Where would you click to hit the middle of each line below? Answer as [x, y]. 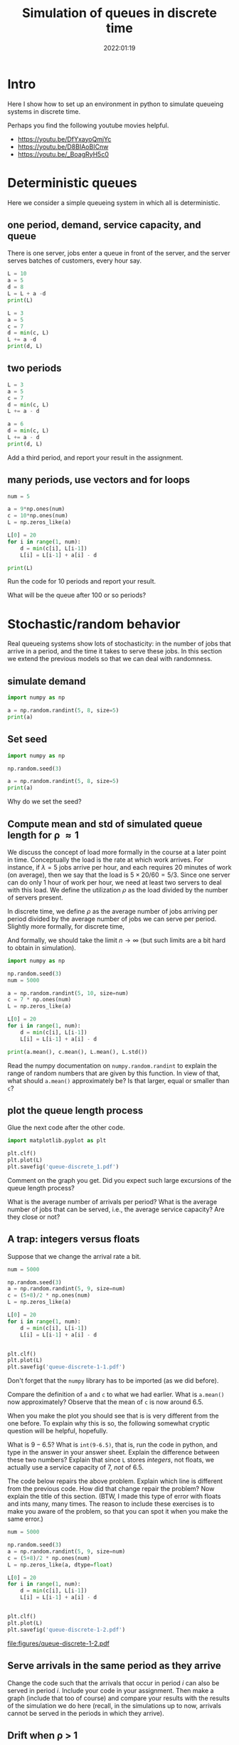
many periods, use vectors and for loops [99, 480]
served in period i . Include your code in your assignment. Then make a [111, 1690]
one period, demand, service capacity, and [104, 225]
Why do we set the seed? [44, 801]
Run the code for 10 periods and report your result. [82, 581]
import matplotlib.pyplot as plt [57, 1141]
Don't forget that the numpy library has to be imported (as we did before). [113, 1381]
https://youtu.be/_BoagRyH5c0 [63, 154]
